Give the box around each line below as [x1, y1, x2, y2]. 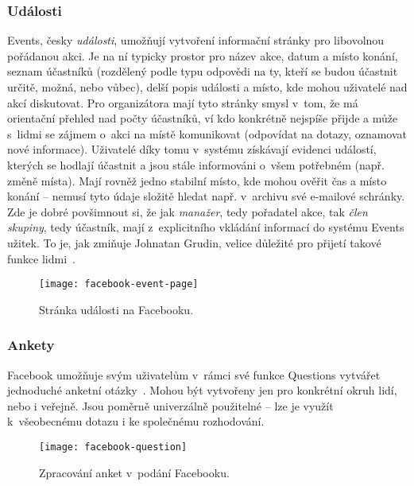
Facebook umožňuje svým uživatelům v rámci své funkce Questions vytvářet [7, 366, 381, 383]
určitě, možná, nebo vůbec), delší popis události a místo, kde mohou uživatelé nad [7, 79, 408, 95]
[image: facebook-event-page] [39, 278, 199, 290]
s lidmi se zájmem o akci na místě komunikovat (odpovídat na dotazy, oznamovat [7, 125, 408, 142]
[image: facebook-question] [39, 441, 188, 453]
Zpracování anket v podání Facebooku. [39, 464, 230, 480]
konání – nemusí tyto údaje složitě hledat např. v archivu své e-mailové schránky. [7, 188, 405, 204]
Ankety [7, 335, 55, 355]
